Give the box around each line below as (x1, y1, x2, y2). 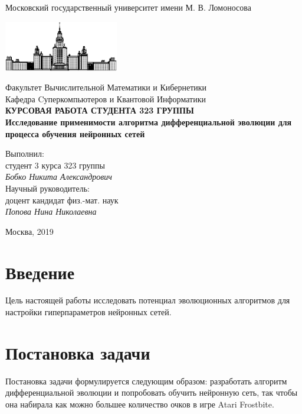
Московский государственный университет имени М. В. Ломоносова (5, 1, 251, 13)
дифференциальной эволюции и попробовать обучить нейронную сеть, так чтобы (5, 386, 298, 399)
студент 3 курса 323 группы (5, 159, 106, 171)
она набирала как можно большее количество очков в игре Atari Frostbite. (5, 397, 274, 410)
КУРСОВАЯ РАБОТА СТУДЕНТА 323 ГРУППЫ (5, 104, 194, 117)
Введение (5, 260, 75, 284)
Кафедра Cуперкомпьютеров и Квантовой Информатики (5, 92, 206, 105)
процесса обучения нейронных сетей (5, 127, 145, 140)
